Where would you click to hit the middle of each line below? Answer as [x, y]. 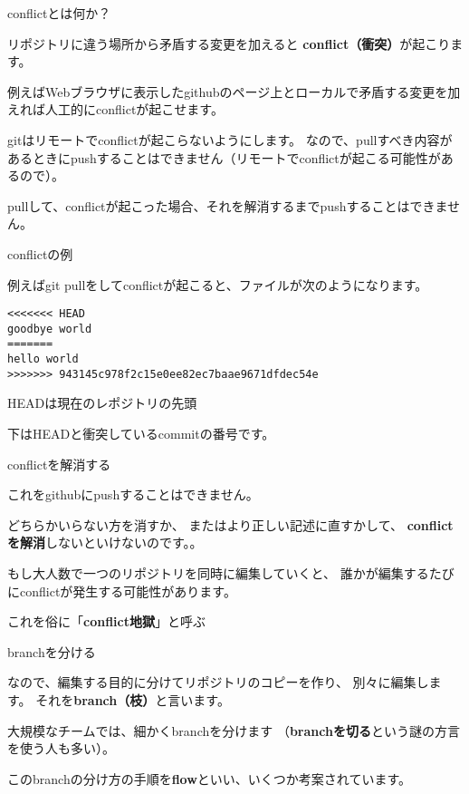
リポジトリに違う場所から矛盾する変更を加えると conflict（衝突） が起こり [229, 43]
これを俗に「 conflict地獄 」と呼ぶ [106, 621]
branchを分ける [52, 651]
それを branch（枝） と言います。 [133, 699]
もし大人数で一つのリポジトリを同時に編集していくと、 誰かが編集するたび [231, 572]
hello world [43, 359]
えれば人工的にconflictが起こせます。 [115, 109]
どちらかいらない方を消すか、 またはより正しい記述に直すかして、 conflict [230, 524]
